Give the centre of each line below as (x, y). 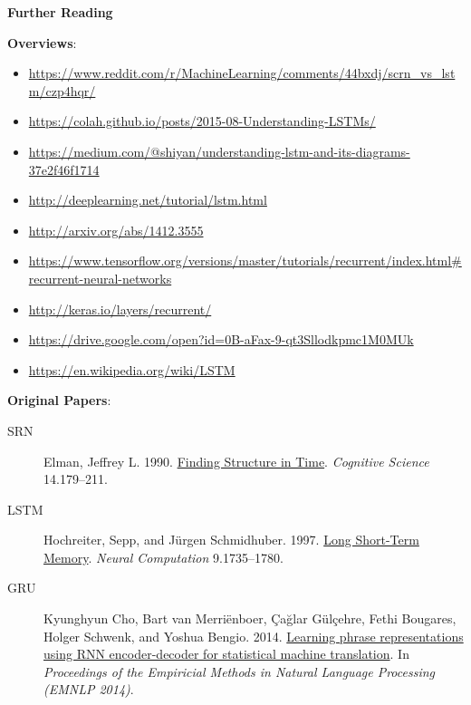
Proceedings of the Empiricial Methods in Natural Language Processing (240, 671)
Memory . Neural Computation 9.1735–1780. (163, 557)
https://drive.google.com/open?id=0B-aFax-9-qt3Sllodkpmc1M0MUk (221, 339)
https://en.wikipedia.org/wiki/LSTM (132, 369)
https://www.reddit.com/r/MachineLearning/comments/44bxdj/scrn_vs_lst (242, 73)
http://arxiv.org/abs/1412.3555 (116, 230)
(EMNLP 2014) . (89, 689)
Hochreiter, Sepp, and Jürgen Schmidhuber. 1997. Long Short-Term (231, 540)
